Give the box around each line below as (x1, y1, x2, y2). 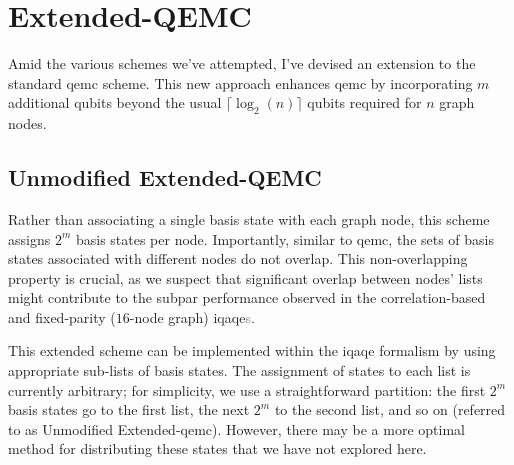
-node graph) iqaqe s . (129, 306, 255, 327)
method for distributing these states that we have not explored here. (8, 438, 427, 459)
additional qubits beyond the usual (8, 92, 222, 113)
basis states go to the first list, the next (8, 399, 250, 420)
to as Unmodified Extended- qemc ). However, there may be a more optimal (8, 418, 465, 439)
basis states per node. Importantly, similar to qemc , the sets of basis (75, 228, 495, 249)
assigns (8, 228, 51, 249)
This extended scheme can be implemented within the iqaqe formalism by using (8, 340, 496, 361)
